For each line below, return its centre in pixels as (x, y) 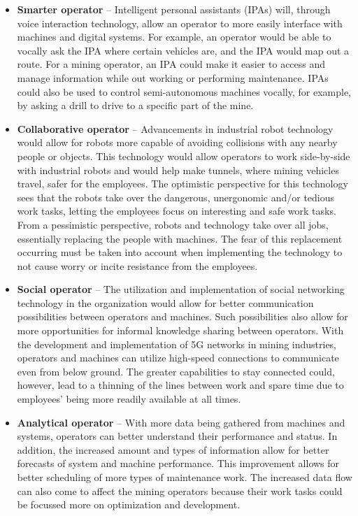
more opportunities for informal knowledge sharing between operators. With (180, 330)
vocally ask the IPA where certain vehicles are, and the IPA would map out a (183, 50)
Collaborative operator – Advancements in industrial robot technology (175, 128)
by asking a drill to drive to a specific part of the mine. (135, 105)
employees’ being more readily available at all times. (129, 399)
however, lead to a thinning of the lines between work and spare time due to (180, 385)
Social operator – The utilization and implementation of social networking (181, 289)
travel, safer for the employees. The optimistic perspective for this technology (182, 184)
